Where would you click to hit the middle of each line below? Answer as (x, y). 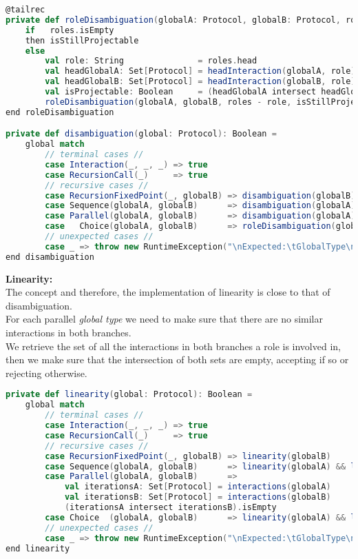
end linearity (38, 548)
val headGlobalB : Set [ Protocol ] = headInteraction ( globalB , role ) (200, 82)
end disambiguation (50, 257)
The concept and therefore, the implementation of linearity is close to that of (168, 292)
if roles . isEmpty (70, 30)
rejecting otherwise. (46, 373)
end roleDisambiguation (60, 112)
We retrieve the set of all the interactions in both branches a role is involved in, (173, 346)
